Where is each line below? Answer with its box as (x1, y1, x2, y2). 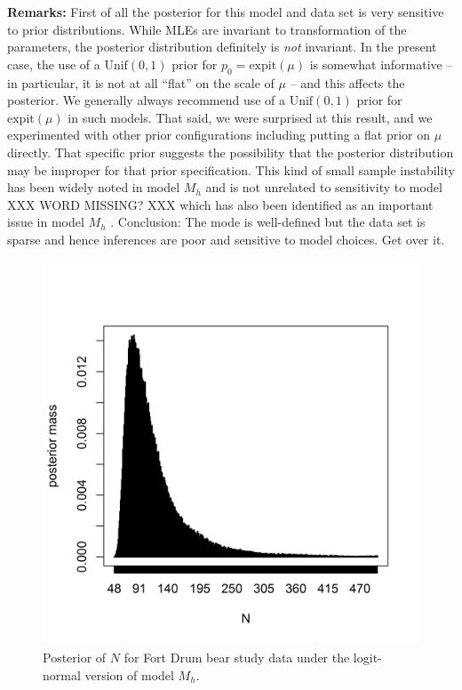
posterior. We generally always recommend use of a (7, 91, 286, 109)
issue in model (7, 213, 84, 231)
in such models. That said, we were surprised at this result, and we (68, 108, 433, 126)
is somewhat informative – (309, 54, 453, 73)
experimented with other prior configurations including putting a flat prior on (7, 125, 431, 144)
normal (43, 665, 81, 684)
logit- (353, 648, 382, 667)
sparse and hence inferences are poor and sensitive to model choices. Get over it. (7, 229, 445, 248)
